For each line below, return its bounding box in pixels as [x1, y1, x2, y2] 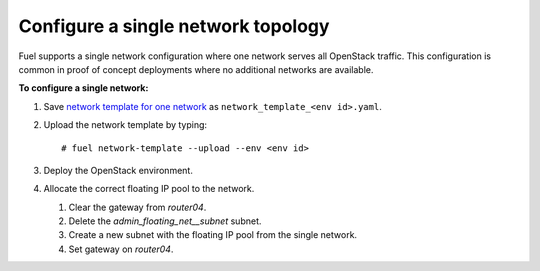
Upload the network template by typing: [43, 119, 208, 131]
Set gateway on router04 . [68, 243, 174, 255]
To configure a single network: [18, 82, 149, 94]
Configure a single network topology [18, 15, 330, 37]
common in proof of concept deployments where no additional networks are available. [18, 63, 374, 75]
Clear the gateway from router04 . [68, 201, 207, 213]
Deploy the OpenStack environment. [43, 164, 194, 176]
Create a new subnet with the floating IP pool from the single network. [68, 229, 358, 241]
